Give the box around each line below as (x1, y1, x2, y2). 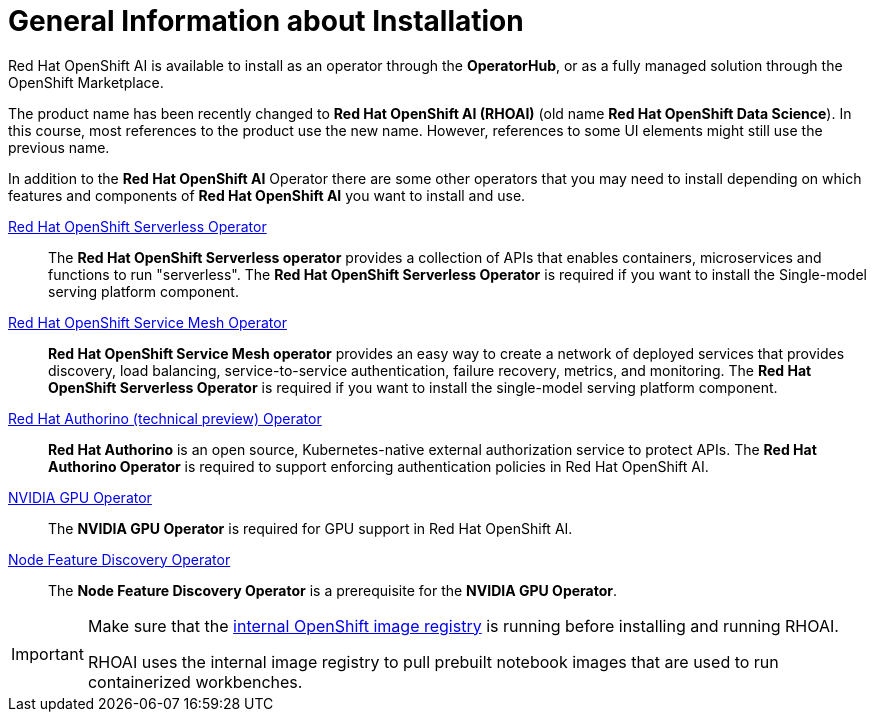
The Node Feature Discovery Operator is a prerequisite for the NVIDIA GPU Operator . (48, 581, 618, 599)
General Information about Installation (8, 4, 524, 38)
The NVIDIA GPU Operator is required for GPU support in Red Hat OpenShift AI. (48, 519, 573, 537)
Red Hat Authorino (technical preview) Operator (8, 409, 322, 427)
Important (11, 643, 84, 664)
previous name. (8, 138, 110, 156)
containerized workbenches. (87, 671, 303, 692)
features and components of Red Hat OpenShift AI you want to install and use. (8, 186, 526, 204)
